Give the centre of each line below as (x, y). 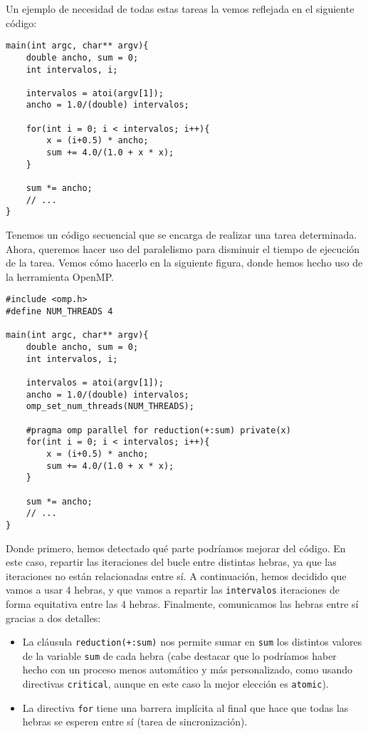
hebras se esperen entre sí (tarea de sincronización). (135, 722)
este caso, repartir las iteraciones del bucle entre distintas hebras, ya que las (171, 562)
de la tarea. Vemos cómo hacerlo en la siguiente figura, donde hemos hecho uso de (184, 263)
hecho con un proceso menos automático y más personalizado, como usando (187, 670)
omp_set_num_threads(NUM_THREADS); (110, 407)
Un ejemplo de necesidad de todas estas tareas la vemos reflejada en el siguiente (180, 9)
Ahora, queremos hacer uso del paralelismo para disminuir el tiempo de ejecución (183, 248)
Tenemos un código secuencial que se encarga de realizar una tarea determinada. (182, 235)
